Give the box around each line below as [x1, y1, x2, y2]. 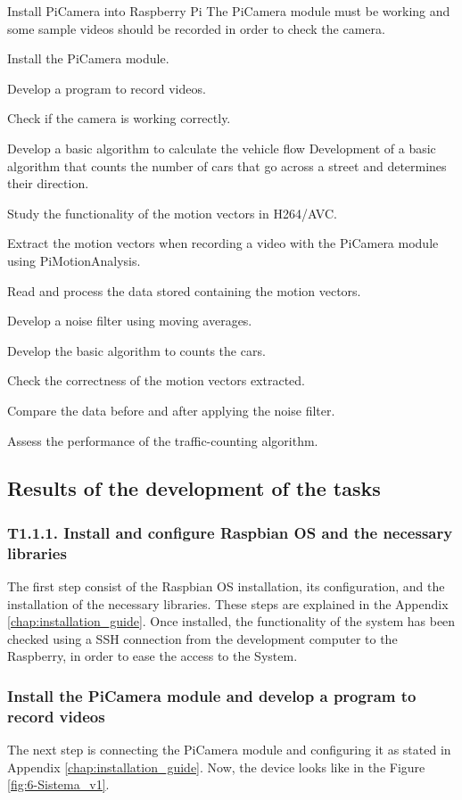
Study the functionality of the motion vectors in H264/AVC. [7, 203, 337, 222]
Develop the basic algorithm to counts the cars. [7, 341, 266, 359]
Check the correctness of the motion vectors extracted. [7, 371, 305, 390]
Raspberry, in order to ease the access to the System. [7, 647, 298, 665]
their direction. [7, 174, 89, 193]
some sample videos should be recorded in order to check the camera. [7, 19, 385, 37]
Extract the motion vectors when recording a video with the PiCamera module [7, 234, 439, 252]
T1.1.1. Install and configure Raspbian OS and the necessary [7, 521, 453, 543]
